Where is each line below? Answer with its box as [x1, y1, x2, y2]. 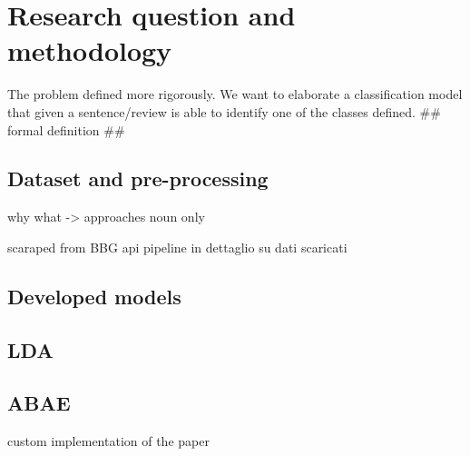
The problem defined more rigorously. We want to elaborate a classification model [7, 84, 463, 104]
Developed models [7, 282, 181, 310]
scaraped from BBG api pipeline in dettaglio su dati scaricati [7, 237, 348, 256]
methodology [7, 32, 172, 69]
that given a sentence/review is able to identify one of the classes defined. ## [7, 102, 441, 121]
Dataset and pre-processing [7, 164, 269, 193]
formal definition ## [7, 120, 125, 139]
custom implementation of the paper [7, 431, 210, 451]
